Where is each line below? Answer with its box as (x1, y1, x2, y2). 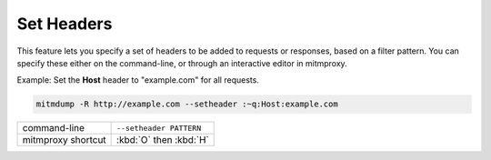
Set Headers (16, 14, 113, 34)
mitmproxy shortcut (22, 134, 106, 146)
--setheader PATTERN (116, 123, 202, 133)
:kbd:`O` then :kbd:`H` (116, 134, 209, 146)
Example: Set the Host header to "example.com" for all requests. (16, 75, 259, 85)
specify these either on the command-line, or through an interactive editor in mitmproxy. (16, 57, 347, 68)
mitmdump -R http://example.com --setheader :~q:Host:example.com (35, 99, 338, 109)
